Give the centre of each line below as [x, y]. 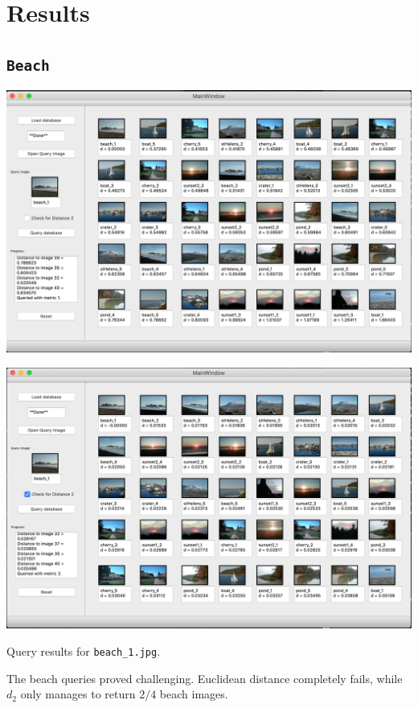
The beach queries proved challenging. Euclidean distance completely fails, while [205, 678]
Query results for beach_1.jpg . [84, 651]
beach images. [194, 694]
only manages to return [78, 694]
